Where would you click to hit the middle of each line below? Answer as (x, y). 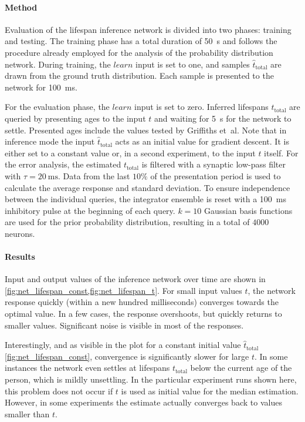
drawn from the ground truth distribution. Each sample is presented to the (139, 76)
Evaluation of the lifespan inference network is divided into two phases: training (148, 29)
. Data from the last (94, 175)
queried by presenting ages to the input (75, 118)
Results (20, 257)
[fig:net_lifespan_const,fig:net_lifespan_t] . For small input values (123, 290)
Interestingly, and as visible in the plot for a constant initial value (123, 345)
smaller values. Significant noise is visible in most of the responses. (124, 325)
